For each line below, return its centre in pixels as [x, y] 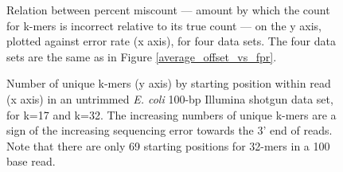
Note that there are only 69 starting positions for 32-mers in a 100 [168, 145]
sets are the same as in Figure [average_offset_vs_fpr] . [142, 56]
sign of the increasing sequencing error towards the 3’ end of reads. [170, 130]
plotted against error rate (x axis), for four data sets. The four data [171, 41]
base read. [31, 161]
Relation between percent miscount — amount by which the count [168, 10]
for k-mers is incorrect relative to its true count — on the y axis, [164, 25]
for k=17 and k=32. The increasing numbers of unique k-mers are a [171, 114]
